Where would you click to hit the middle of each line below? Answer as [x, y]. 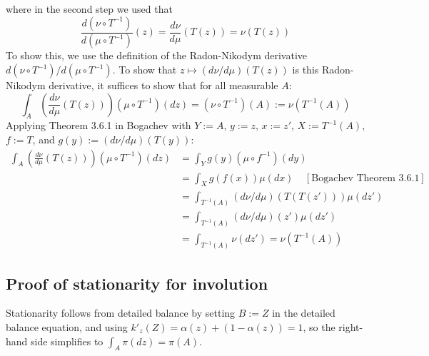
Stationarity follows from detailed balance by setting [121, 313]
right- [351, 326]
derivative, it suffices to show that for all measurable [163, 85]
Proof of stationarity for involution [137, 283]
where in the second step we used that [89, 9]
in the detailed [304, 313]
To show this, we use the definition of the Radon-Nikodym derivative [157, 55]
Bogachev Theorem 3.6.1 [365, 178]
